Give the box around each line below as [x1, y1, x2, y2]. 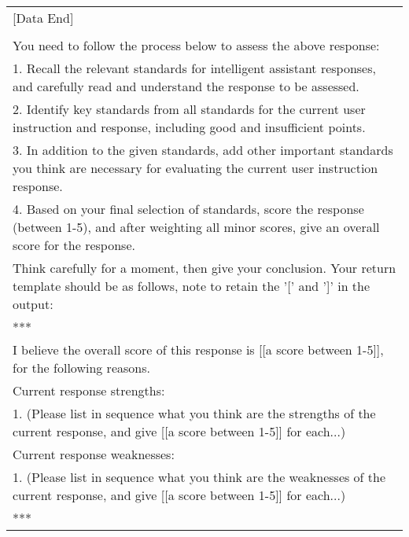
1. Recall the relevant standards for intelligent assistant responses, [13, 59, 376, 77]
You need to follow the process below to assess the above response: [13, 36, 380, 54]
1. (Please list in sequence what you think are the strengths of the [13, 404, 376, 422]
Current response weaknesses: [13, 445, 175, 463]
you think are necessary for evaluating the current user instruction [13, 159, 378, 177]
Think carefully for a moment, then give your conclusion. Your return [13, 259, 396, 277]
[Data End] [13, 9, 74, 27]
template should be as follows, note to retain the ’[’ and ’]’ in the [13, 277, 370, 295]
